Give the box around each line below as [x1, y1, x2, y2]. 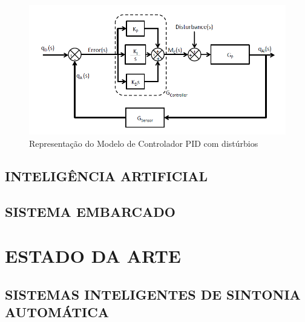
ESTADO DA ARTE [5, 243, 181, 268]
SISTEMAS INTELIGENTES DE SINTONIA [5, 285, 301, 303]
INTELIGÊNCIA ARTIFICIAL [5, 166, 208, 185]
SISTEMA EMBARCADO [5, 202, 175, 221]
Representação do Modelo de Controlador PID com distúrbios [29, 137, 258, 149]
